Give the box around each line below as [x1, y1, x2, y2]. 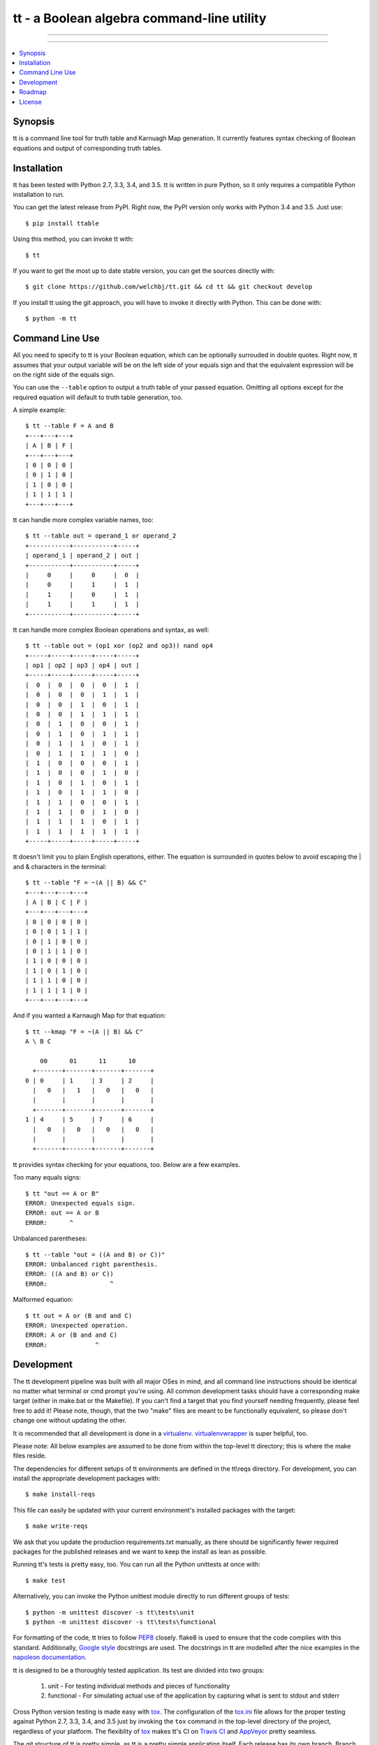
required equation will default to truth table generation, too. [13, 393, 183, 401]
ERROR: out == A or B [25, 1209, 99, 1217]
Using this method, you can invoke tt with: [13, 235, 134, 244]
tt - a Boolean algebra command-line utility [13, 10, 267, 26]
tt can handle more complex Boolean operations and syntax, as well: [13, 625, 209, 634]
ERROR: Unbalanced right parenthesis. [25, 1260, 158, 1268]
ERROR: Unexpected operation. [25, 1321, 129, 1329]
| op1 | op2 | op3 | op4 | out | [25, 662, 140, 669]
